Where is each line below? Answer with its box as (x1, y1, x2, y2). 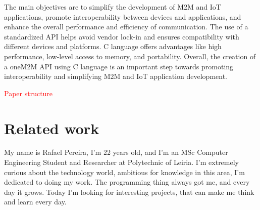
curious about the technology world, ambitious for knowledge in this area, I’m (4, 166, 245, 177)
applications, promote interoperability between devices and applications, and (4, 11, 241, 22)
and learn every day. (4, 196, 67, 207)
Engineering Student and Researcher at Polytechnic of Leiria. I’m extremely (4, 157, 239, 167)
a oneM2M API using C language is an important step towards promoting (4, 61, 234, 71)
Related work (4, 117, 99, 138)
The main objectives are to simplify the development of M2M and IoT (4, 2, 221, 12)
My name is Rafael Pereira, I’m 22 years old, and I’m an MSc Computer (4, 147, 228, 157)
